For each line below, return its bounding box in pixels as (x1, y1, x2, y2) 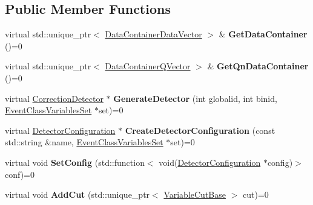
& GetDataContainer (219, 28, 308, 40)
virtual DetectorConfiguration (5, 124, 116, 136)
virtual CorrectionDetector (5, 92, 104, 104)
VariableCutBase (163, 188, 226, 201)
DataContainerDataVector (105, 28, 202, 40)
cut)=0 (242, 188, 269, 201)
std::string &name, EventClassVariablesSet (5, 136, 163, 148)
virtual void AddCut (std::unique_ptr (5, 188, 150, 201)
